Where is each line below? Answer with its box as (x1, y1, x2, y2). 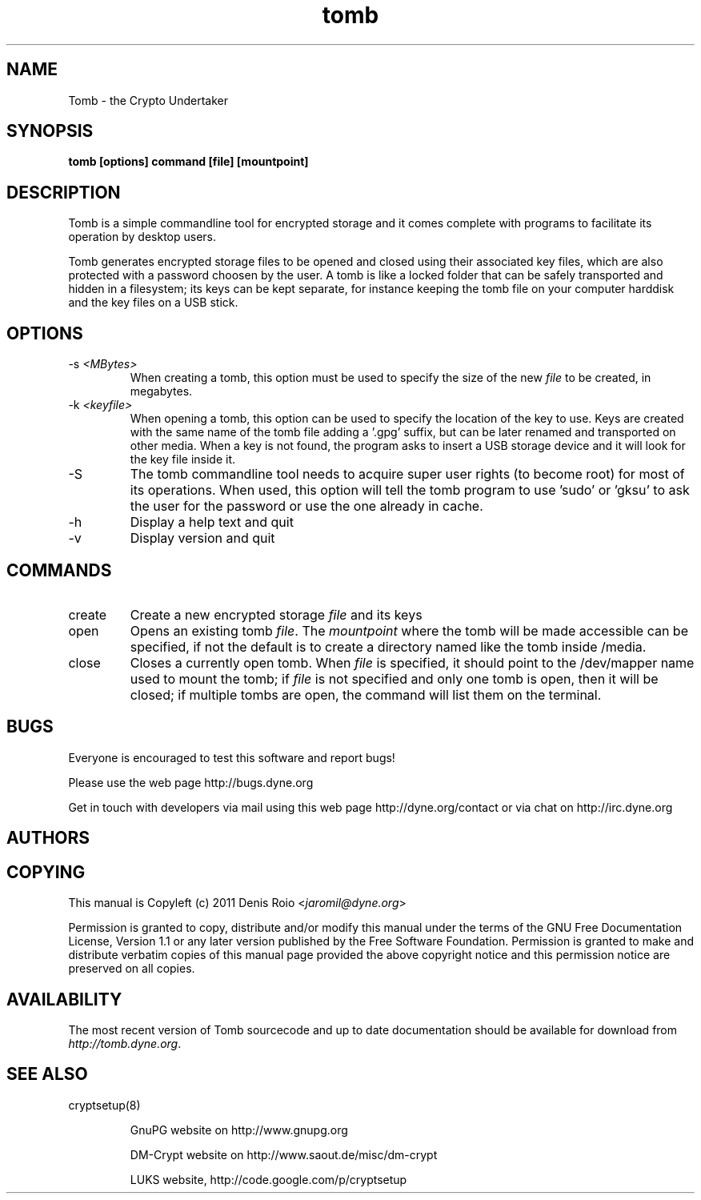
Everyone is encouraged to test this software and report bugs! (68, 750, 395, 765)
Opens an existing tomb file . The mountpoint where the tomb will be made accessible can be (130, 622, 688, 639)
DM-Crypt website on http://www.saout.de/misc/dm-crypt (130, 1147, 438, 1162)
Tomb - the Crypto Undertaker (68, 93, 228, 107)
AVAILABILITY (6, 989, 122, 1009)
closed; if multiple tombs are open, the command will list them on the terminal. (130, 686, 602, 703)
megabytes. (130, 384, 193, 399)
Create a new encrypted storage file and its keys (130, 606, 423, 623)
